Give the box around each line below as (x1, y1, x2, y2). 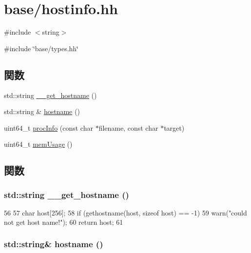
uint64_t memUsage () (4, 139, 73, 149)
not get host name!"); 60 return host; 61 (4, 217, 123, 227)
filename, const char (98, 122, 158, 133)
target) (164, 122, 185, 133)
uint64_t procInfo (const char (4, 122, 93, 133)
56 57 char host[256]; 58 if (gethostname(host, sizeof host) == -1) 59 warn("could (4, 207, 247, 217)
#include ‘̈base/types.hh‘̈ (4, 43, 79, 53)
